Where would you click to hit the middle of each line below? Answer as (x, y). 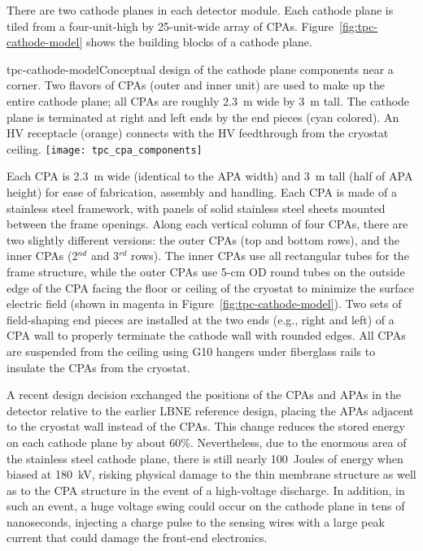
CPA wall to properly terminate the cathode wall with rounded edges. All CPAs (206, 335)
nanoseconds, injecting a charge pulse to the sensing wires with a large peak (196, 521)
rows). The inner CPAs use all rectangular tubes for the (270, 256)
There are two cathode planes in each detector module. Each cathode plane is (200, 10)
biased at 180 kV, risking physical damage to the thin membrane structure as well (211, 474)
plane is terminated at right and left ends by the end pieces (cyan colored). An (203, 117)
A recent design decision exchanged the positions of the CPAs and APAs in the (204, 395)
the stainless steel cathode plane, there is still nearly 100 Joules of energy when (205, 458)
